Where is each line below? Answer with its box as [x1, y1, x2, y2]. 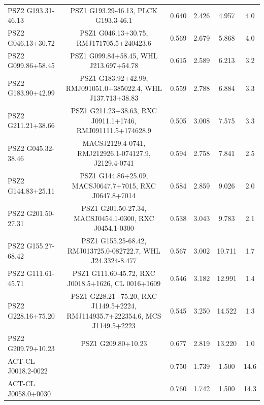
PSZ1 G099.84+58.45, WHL [70, 50, 158, 60]
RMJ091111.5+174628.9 [76, 125, 151, 136]
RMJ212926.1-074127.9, [77, 147, 151, 158]
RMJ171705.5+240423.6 [76, 37, 151, 48]
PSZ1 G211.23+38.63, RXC [71, 105, 157, 116]
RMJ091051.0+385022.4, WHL [65, 82, 162, 93]
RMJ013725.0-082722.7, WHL [67, 245, 160, 256]
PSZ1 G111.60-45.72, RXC [72, 268, 155, 278]
